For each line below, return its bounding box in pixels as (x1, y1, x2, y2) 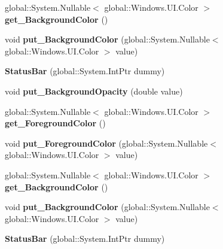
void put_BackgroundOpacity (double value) (5, 84, 183, 97)
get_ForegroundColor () (5, 117, 106, 129)
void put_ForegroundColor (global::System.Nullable (5, 136, 208, 149)
